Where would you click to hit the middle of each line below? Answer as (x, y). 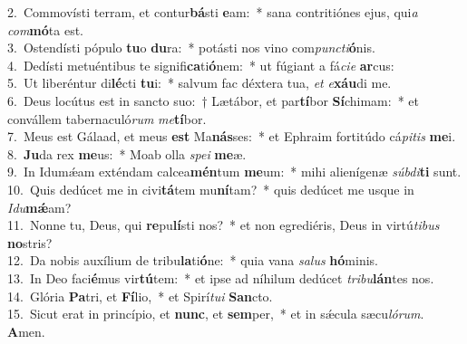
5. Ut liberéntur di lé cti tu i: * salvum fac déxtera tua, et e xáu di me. (199, 83)
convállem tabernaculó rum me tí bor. (107, 118)
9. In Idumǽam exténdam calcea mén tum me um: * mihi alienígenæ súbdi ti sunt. (234, 172)
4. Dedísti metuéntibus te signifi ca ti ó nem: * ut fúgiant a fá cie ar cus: (201, 65)
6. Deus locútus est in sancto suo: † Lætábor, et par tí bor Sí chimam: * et (213, 100)
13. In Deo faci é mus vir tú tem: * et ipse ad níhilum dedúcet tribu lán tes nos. (221, 277)
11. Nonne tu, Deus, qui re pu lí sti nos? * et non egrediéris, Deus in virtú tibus (224, 225)
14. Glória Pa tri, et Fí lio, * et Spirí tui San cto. (140, 296)
